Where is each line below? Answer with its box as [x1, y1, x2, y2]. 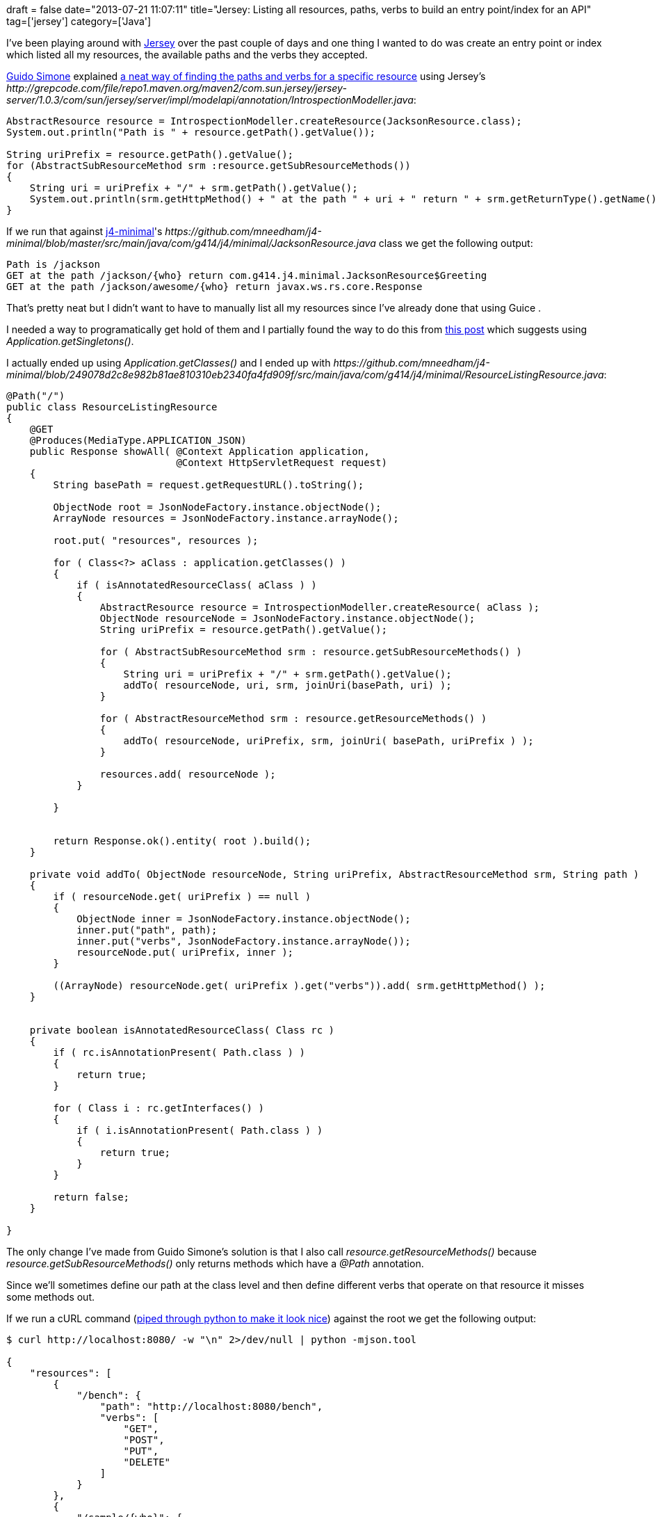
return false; [53, 1191, 130, 1203]
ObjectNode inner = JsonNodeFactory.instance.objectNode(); [76, 913, 411, 924]
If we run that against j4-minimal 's [6, 225, 163, 237]
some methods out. [6, 1291, 95, 1303]
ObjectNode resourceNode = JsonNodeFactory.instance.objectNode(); [99, 613, 476, 624]
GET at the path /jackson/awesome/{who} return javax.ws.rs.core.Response [6, 281, 423, 292]
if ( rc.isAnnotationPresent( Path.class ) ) [53, 1047, 305, 1058]
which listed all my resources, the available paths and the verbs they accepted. [6, 49, 368, 61]
